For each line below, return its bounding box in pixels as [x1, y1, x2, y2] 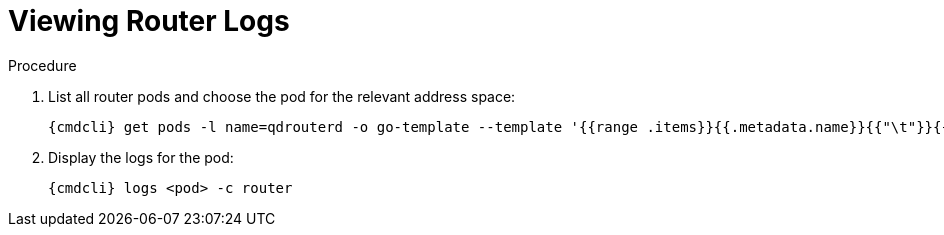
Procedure [8, 56, 77, 74]
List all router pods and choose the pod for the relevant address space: [48, 87, 516, 105]
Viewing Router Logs [8, 4, 290, 38]
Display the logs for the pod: [48, 148, 234, 166]
